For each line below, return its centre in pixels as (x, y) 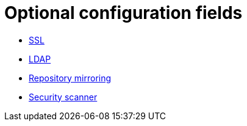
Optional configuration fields (123, 13)
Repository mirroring (70, 78)
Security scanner (63, 97)
